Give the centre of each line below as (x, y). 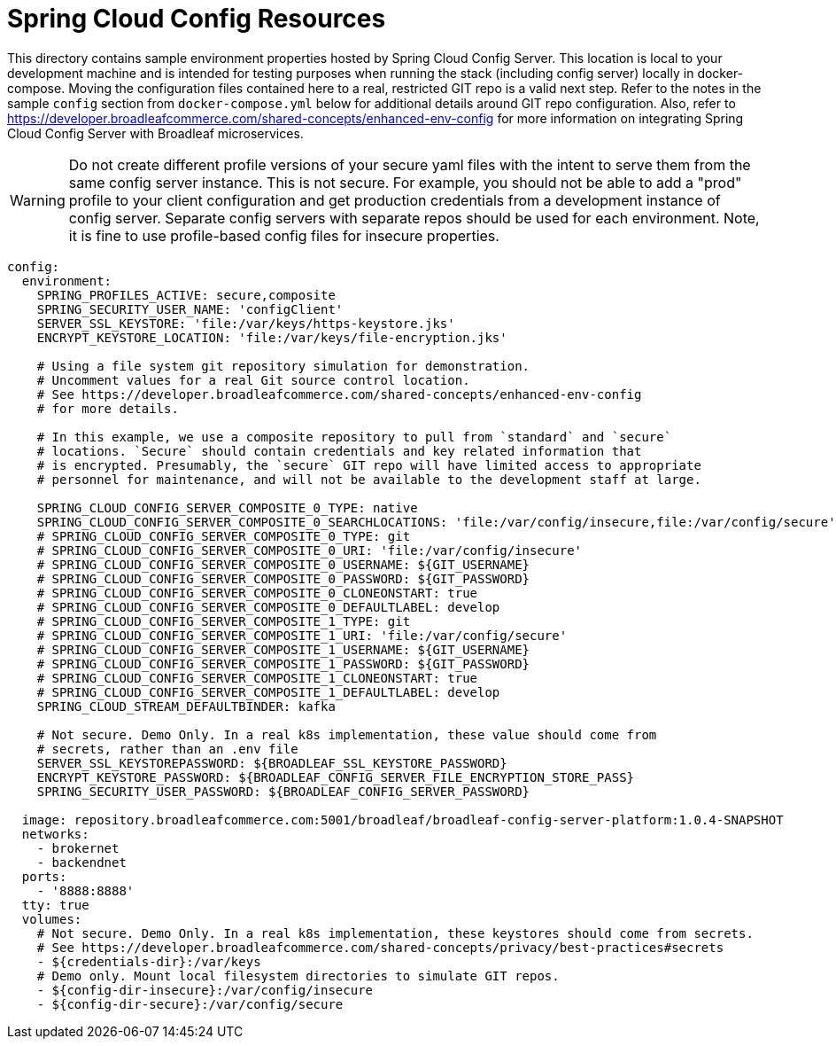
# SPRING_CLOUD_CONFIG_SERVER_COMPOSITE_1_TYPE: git (224, 621)
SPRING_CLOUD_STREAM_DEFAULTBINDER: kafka (186, 706)
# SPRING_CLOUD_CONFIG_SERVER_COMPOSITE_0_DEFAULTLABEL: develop (268, 607)
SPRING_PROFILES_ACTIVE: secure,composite (186, 295)
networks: (55, 834)
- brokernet (78, 848)
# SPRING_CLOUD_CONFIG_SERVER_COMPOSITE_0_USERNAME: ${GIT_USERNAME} (283, 564)
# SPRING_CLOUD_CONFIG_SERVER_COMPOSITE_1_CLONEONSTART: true (257, 678)
